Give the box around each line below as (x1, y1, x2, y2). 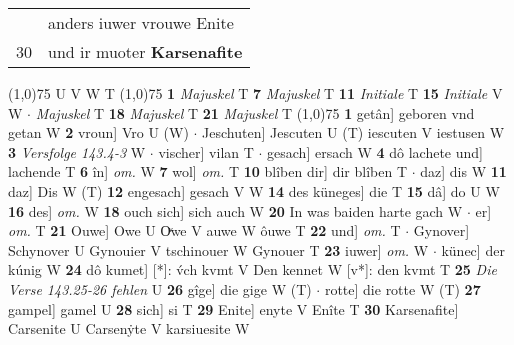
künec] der (441, 239, 505, 260)
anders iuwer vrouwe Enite (48, 11, 234, 34)
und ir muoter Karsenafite (48, 40, 243, 63)
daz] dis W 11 (420, 161, 507, 182)
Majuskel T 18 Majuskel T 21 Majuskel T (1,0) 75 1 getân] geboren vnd (35, 102, 475, 123)
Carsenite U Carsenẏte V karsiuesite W (8, 318, 250, 339)
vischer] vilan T (158, 141, 254, 162)
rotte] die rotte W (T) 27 (324, 278, 481, 299)
